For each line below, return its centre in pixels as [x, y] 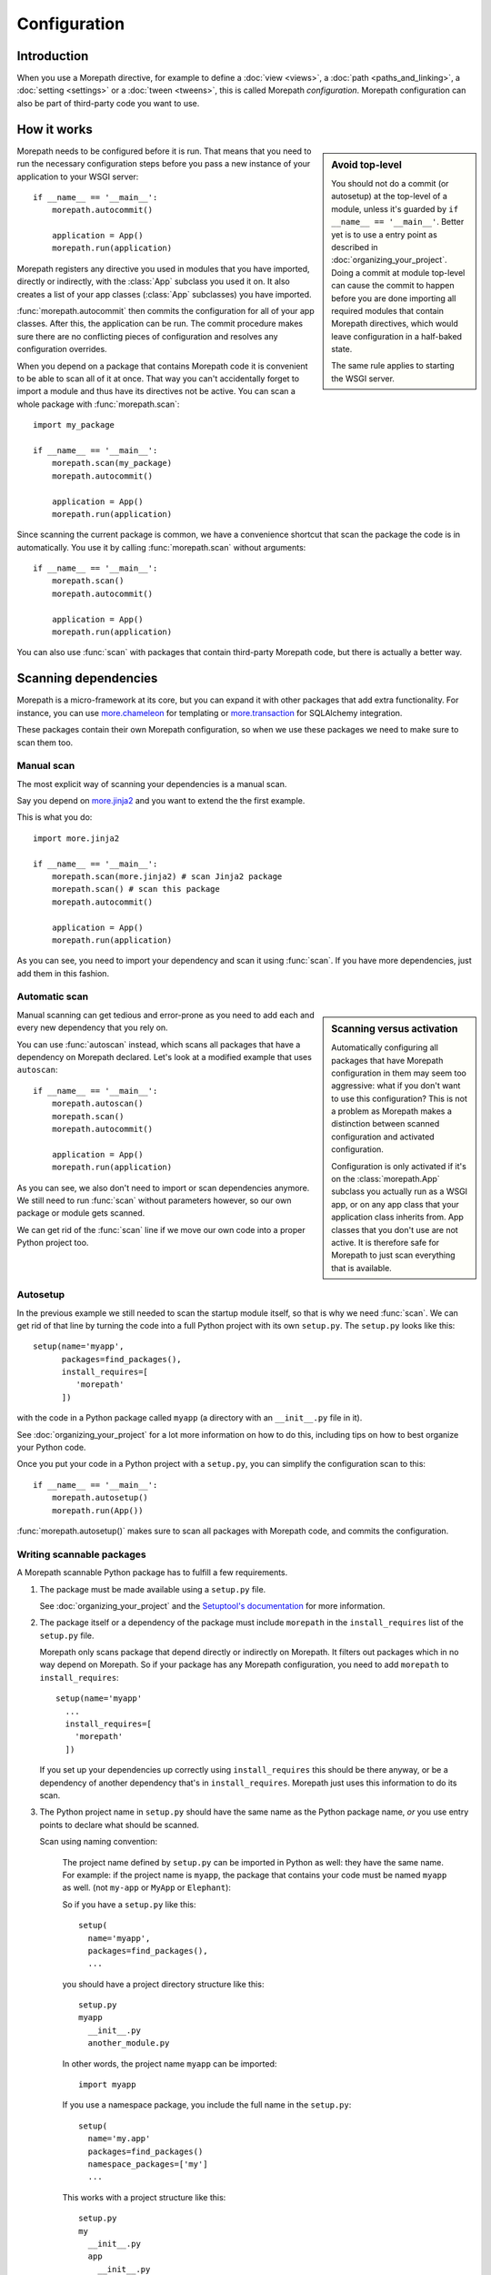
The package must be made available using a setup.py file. [153, 1589]
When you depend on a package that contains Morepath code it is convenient [162, 366]
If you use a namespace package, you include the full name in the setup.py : [207, 2105]
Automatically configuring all [385, 1047]
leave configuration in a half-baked [397, 336]
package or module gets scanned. [81, 1213]
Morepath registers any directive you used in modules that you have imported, [163, 268]
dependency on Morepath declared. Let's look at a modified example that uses [165, 1057]
